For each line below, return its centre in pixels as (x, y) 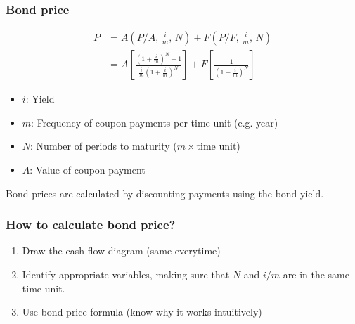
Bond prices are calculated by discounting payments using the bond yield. (165, 193)
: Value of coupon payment (88, 170)
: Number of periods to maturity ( (104, 146)
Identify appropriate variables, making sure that (126, 274)
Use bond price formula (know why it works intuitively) (142, 312)
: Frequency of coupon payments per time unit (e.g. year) (155, 122)
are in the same (316, 274)
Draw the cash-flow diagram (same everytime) (121, 251)
